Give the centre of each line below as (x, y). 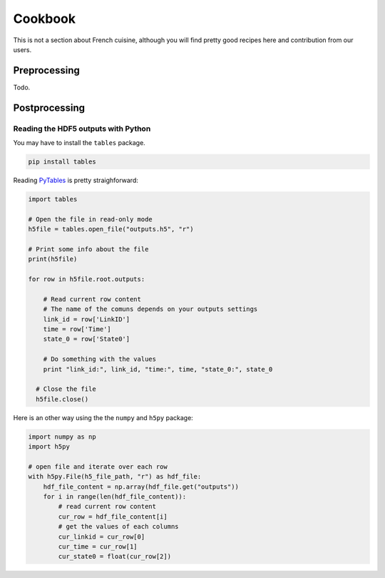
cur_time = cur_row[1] (98, 547)
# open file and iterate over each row (98, 467)
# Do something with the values (100, 359)
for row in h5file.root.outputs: (87, 279)
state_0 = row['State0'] (87, 339)
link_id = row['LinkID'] (87, 319)
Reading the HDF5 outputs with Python (82, 129)
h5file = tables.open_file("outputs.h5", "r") (111, 229)
